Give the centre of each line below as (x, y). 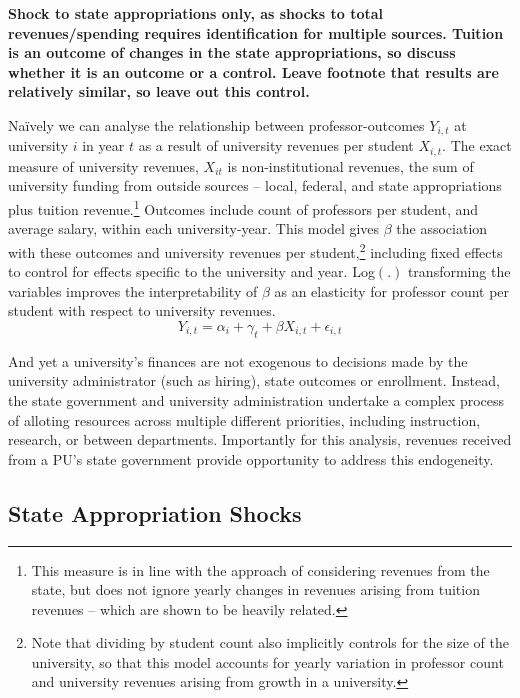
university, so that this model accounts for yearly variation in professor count (267, 661)
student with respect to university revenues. (142, 310)
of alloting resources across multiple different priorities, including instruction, (244, 419)
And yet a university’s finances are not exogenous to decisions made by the (238, 360)
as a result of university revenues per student (276, 145)
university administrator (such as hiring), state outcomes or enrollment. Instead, (254, 380)
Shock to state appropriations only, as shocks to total (196, 13)
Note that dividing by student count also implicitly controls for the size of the (270, 642)
